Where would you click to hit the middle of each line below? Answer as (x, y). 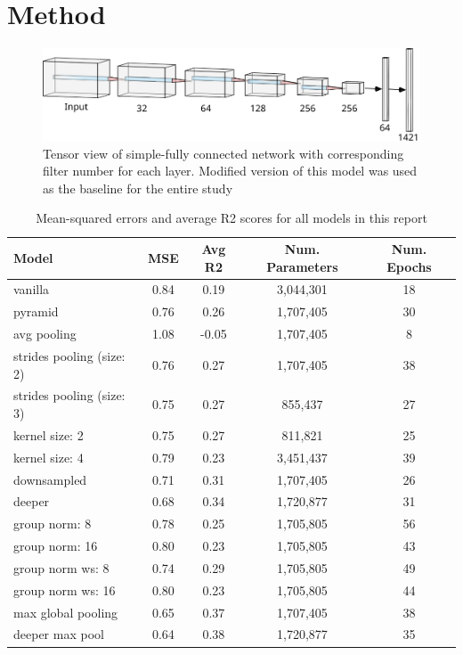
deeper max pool (59, 634)
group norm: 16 (56, 546)
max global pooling (66, 612)
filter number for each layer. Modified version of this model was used (230, 171)
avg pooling (45, 334)
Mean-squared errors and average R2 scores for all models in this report (231, 218)
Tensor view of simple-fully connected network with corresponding (223, 153)
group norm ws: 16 (65, 589)
